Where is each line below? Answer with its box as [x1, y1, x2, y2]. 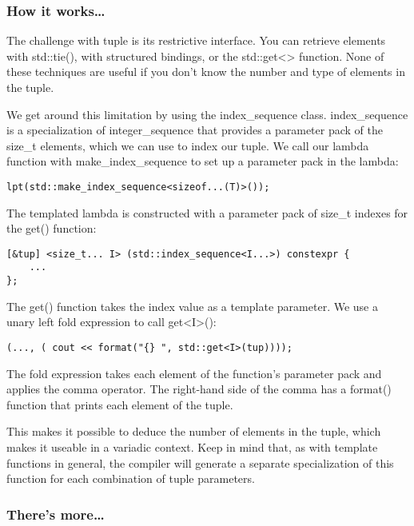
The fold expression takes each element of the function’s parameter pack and [6, 365, 382, 381]
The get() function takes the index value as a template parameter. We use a [6, 297, 378, 314]
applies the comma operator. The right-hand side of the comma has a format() [6, 381, 392, 397]
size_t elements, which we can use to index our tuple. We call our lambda [6, 137, 369, 153]
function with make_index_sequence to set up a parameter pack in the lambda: [6, 153, 399, 169]
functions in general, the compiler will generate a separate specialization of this [6, 454, 394, 471]
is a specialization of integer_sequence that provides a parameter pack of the [6, 122, 383, 138]
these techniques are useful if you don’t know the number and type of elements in [6, 63, 405, 80]
